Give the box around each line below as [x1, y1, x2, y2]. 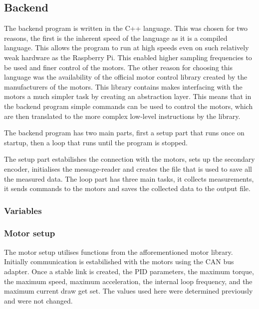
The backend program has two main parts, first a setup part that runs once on [4, 127, 245, 138]
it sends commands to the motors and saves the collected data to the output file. [4, 183, 251, 194]
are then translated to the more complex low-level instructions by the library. [4, 110, 241, 121]
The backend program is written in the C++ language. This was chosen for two [4, 23, 248, 33]
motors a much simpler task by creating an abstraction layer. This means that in [4, 91, 252, 102]
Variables [4, 204, 42, 216]
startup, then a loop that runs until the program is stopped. [4, 137, 188, 147]
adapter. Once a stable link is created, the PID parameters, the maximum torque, [4, 266, 254, 276]
